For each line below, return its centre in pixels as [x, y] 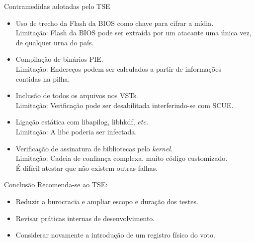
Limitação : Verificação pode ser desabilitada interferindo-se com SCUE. [125, 105]
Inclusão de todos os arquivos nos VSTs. [77, 95]
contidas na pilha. [43, 78]
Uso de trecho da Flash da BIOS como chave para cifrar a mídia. [115, 23]
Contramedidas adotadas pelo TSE [57, 6]
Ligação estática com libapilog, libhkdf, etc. [82, 122]
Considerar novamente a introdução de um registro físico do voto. [115, 235]
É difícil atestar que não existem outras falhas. [87, 168]
